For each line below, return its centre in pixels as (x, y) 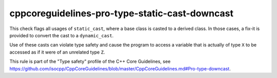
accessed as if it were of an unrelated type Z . (57, 52)
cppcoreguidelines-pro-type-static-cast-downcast (121, 13)
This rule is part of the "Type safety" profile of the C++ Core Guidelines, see (90, 62)
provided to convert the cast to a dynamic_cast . (62, 35)
